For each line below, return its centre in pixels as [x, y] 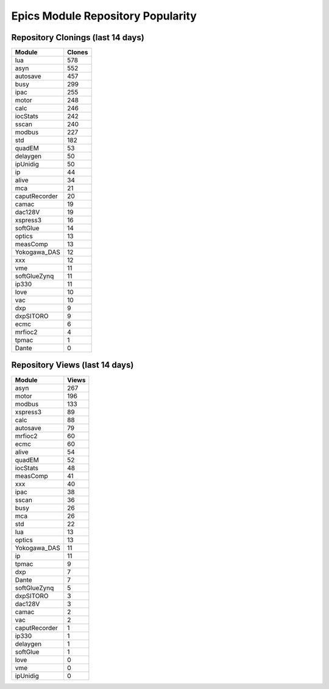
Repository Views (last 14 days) [73, 365]
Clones [78, 52]
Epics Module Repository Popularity [104, 16]
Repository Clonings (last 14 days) [78, 37]
